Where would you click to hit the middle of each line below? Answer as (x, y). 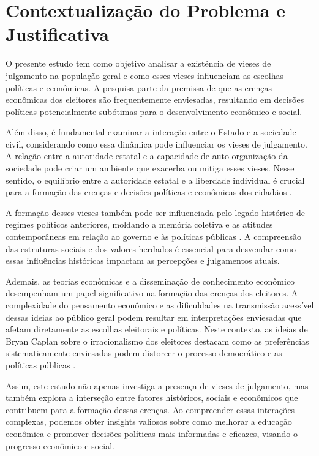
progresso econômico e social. (60, 445)
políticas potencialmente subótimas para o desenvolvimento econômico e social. (154, 111)
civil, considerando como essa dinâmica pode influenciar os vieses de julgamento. (156, 144)
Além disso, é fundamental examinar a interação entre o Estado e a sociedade (151, 132)
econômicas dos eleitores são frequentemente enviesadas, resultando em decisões (155, 99)
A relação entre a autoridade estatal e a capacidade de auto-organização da (147, 156)
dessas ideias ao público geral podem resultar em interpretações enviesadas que (154, 317)
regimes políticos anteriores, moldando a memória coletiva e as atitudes (139, 224)
